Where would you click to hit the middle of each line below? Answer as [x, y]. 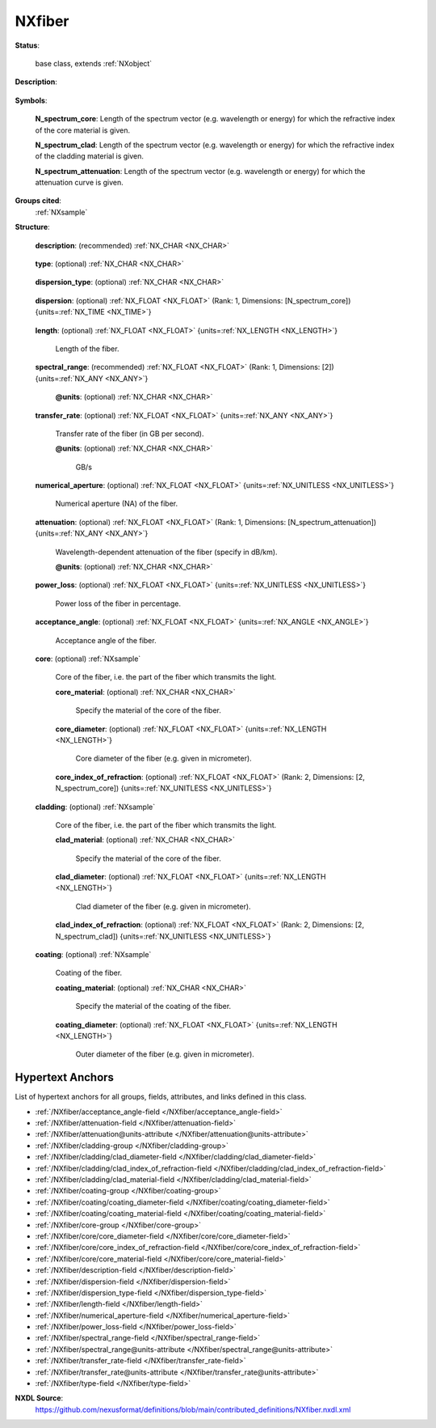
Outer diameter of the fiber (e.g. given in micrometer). [165, 1054]
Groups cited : [38, 201]
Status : [27, 45]
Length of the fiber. [87, 349]
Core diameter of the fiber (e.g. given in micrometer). [163, 758]
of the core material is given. [83, 130]
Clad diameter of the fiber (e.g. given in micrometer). [163, 906]
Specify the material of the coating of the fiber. [153, 1006]
